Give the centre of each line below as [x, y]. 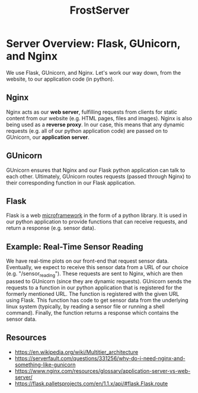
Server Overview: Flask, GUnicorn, [93, 44]
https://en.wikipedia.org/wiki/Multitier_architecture [76, 352]
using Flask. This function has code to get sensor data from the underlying [97, 300]
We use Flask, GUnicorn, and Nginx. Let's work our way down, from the [94, 72]
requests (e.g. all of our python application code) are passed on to [87, 130]
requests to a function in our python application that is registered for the [94, 287]
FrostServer [100, 10]
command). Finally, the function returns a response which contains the [92, 312]
